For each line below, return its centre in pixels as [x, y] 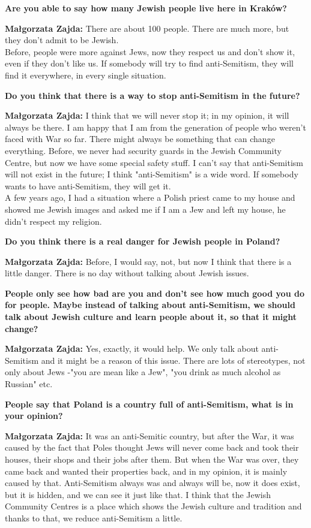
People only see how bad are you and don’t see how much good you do [155, 293]
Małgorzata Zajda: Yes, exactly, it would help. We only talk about [132, 349]
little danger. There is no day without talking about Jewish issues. [127, 273]
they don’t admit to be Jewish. [62, 40]
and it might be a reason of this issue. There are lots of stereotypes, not [173, 360]
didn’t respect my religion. [53, 221]
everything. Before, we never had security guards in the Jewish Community [143, 150]
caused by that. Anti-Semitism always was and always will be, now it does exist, [152, 483]
